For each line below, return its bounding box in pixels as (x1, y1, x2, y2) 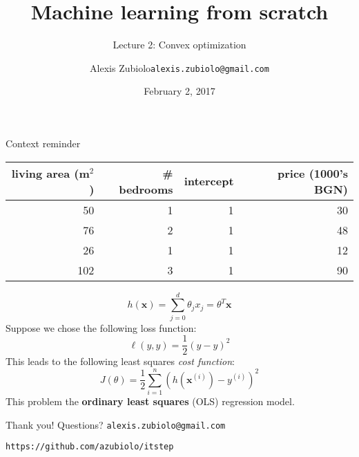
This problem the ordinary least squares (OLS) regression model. (6, 394, 295, 409)
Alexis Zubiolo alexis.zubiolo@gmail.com (90, 60, 269, 75)
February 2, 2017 (144, 84, 215, 98)
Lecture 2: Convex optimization (113, 37, 246, 52)
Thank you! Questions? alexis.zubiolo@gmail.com (6, 417, 226, 431)
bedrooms (119, 180, 173, 197)
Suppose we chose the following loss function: (6, 320, 197, 335)
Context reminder (6, 136, 81, 150)
